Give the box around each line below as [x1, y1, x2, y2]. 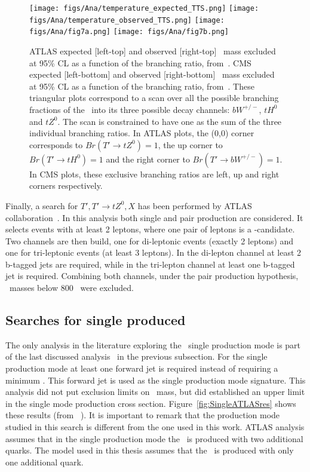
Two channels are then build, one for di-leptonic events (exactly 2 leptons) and [5, 234, 294, 247]
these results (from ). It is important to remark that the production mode [5, 409, 280, 421]
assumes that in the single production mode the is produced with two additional [5, 432, 303, 445]
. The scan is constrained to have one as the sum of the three [57, 115, 282, 127]
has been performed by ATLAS [137, 199, 252, 212]
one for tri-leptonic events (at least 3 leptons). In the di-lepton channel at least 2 [5, 246, 302, 259]
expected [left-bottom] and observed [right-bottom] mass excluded [29, 68, 275, 81]
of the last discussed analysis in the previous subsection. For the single [5, 350, 268, 363]
